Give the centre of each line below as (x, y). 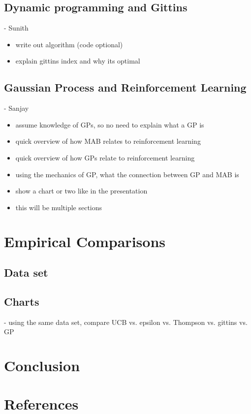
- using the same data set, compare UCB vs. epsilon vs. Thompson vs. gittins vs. (126, 322)
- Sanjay (16, 108)
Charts (22, 301)
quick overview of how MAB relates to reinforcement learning (108, 141)
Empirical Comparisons (85, 241)
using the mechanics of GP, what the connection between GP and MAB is (127, 174)
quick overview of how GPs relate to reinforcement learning (105, 157)
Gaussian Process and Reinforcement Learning (125, 87)
